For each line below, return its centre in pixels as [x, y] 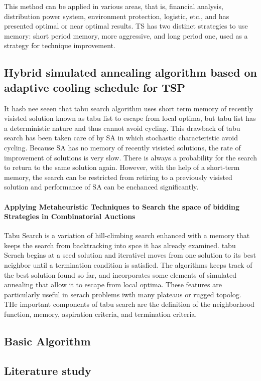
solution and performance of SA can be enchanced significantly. [101, 187]
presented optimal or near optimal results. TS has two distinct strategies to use [126, 26]
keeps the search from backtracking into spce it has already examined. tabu [120, 245]
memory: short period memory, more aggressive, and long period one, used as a [126, 35]
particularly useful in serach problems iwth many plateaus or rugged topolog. [123, 294]
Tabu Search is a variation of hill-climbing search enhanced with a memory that [127, 235]
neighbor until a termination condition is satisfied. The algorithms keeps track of [128, 265]
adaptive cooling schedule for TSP [95, 87]
